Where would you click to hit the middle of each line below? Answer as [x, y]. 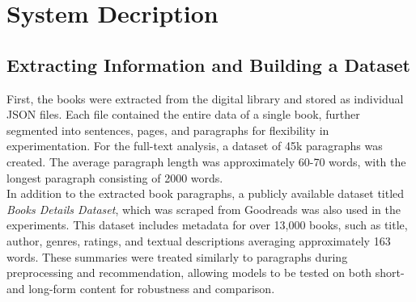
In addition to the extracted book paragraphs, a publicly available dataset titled [206, 193]
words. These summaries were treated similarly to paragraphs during [177, 256]
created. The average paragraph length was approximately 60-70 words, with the [206, 161]
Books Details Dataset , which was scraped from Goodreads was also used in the [204, 209]
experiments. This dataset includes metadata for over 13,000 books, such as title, [207, 225]
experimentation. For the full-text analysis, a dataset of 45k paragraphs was [195, 146]
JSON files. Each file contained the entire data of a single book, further [183, 114]
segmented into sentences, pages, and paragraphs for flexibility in [168, 130]
